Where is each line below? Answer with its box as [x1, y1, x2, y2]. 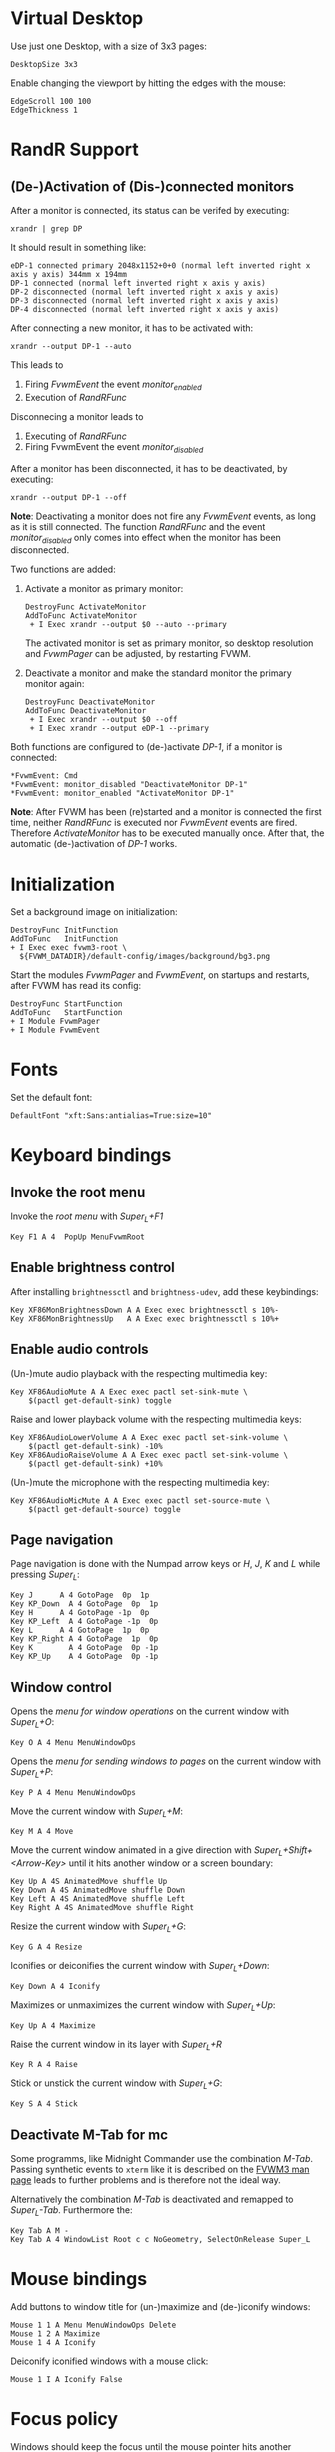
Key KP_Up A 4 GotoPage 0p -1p [10, 1652, 159, 1662]
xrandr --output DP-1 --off [10, 492, 128, 502]
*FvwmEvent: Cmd [10, 771, 78, 781]
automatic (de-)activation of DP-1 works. [10, 838, 178, 850]
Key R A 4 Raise [10, 2060, 78, 2070]
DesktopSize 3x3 [10, 59, 78, 69]
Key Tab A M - [10, 2225, 70, 2236]
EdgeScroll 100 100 [10, 96, 92, 106]
